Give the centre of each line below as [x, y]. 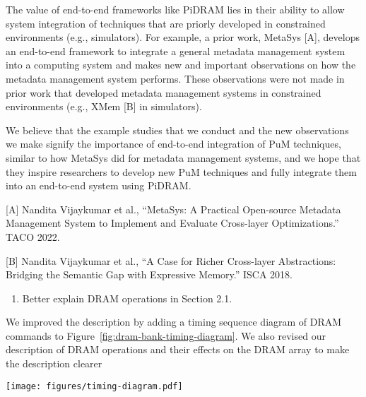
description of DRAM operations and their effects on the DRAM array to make [178, 349]
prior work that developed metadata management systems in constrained [164, 92]
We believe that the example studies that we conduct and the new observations [177, 130]
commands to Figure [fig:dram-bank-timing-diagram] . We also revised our [166, 335]
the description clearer [54, 363]
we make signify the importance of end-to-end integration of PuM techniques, [173, 144]
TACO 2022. [33, 236]
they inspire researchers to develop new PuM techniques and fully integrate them [181, 171]
